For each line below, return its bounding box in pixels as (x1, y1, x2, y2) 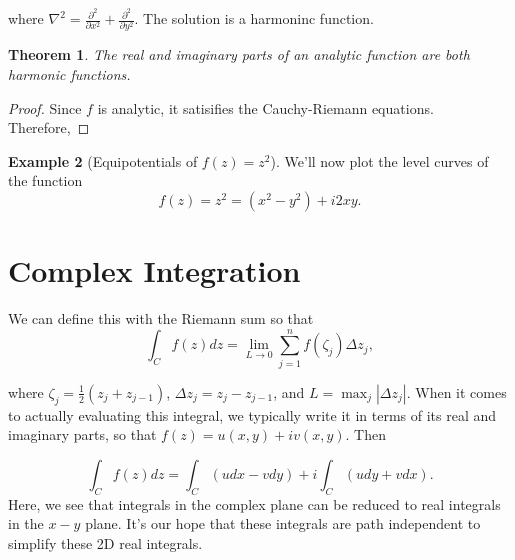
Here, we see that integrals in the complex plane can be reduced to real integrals (8, 493, 501, 514)
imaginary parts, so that (8, 424, 157, 445)
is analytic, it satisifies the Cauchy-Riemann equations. (97, 97, 434, 118)
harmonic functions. (8, 63, 131, 84)
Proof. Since (8, 97, 82, 118)
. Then (345, 424, 387, 445)
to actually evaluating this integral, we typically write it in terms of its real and (8, 404, 497, 425)
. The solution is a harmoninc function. (134, 8, 374, 29)
